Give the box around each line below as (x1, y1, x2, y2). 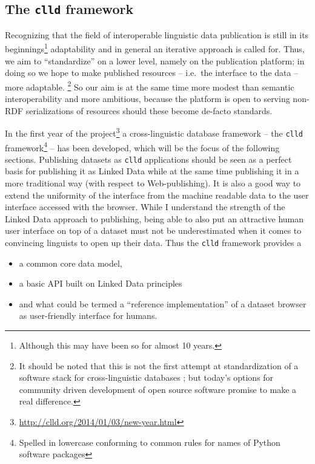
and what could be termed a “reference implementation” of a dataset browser (19, 297, 307, 310)
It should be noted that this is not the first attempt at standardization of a (19, 359, 299, 372)
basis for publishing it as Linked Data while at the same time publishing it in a (5, 165, 299, 177)
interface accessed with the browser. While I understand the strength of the (5, 200, 285, 213)
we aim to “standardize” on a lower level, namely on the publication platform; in (5, 54, 305, 67)
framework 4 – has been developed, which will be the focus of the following (5, 139, 280, 154)
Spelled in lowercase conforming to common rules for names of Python (19, 435, 280, 448)
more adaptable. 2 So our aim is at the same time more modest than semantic (5, 78, 294, 93)
